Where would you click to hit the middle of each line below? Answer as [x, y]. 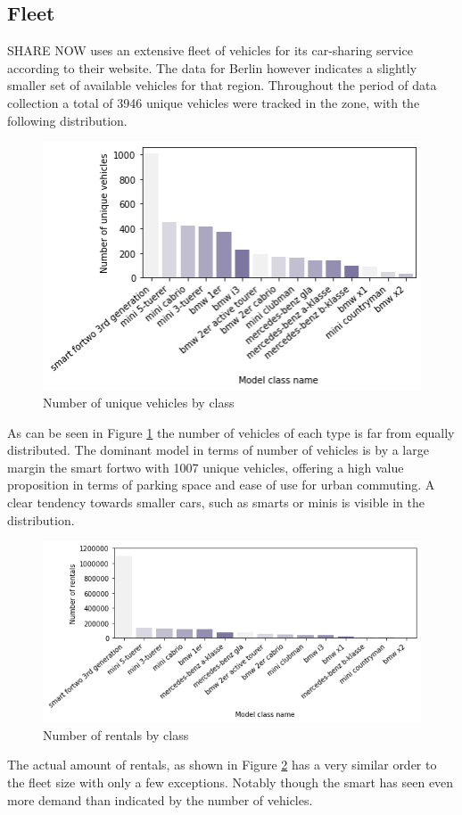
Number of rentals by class [116, 734]
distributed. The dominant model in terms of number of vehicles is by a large [218, 450]
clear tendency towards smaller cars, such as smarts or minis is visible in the [216, 502]
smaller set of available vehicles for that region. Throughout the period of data [222, 85]
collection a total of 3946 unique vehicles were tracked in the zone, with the [214, 102]
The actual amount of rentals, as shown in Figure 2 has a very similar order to [222, 765]
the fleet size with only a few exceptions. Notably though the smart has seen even [231, 782]
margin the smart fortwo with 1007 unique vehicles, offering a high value [206, 467]
